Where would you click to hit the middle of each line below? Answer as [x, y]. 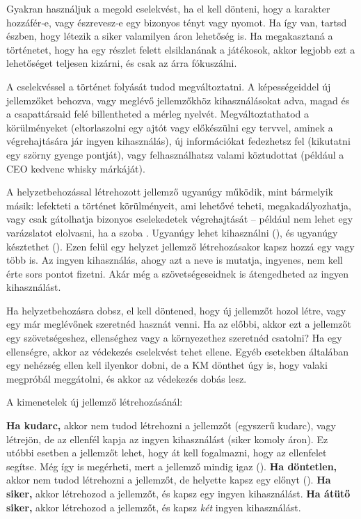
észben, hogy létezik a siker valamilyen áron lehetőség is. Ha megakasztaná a [170, 36]
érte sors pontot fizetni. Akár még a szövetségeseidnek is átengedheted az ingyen [178, 273]
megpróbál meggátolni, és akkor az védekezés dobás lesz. [127, 378]
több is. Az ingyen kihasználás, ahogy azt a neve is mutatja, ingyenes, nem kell [175, 260]
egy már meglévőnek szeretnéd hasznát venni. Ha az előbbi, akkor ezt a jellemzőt [179, 324]
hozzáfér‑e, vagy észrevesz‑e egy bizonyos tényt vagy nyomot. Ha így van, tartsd [177, 22]
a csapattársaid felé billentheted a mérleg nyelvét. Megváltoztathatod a [158, 114]
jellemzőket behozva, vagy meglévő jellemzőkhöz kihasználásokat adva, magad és [178, 100]
